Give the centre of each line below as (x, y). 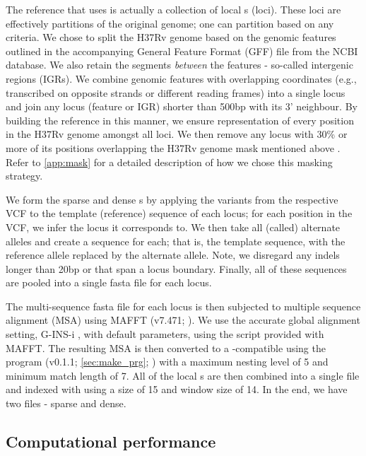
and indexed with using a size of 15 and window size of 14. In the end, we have (177, 389)
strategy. (24, 176)
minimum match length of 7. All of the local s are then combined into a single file (183, 375)
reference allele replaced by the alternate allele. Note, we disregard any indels (173, 255)
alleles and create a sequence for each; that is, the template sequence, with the (176, 241)
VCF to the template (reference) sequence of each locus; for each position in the (179, 213)
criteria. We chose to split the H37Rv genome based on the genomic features (171, 37)
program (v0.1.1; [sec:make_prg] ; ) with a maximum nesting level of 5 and (167, 362)
